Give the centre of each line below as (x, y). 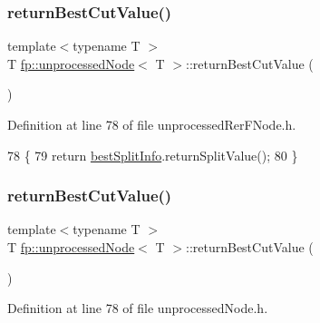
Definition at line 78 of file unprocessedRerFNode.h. (152, 124)
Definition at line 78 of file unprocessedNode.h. (138, 308)
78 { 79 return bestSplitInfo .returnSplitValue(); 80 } (153, 155)
